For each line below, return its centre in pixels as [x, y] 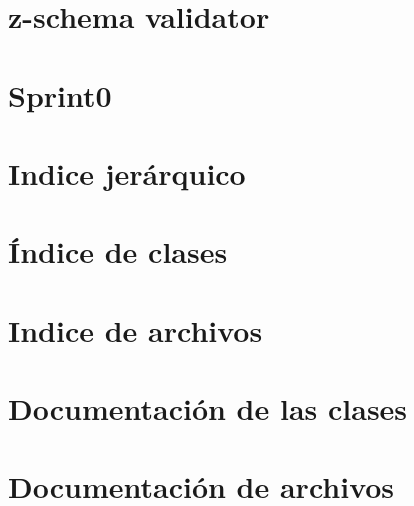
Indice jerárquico [127, 172]
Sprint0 [60, 94]
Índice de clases [118, 251]
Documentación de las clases [208, 408]
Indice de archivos [135, 329]
